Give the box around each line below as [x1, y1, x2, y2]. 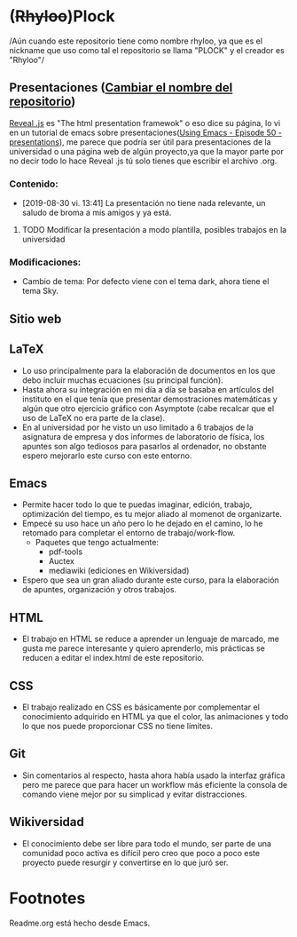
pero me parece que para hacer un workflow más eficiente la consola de [21, 779, 288, 790]
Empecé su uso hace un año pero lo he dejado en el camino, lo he [21, 518, 263, 529]
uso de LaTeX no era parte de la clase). [21, 412, 166, 423]
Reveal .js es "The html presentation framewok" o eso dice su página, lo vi [9, 117, 281, 128]
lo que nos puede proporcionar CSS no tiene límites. [21, 720, 213, 731]
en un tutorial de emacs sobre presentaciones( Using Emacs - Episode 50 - [9, 127, 282, 138]
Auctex [48, 556, 75, 567]
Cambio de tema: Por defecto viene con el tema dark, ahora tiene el [21, 276, 270, 287]
